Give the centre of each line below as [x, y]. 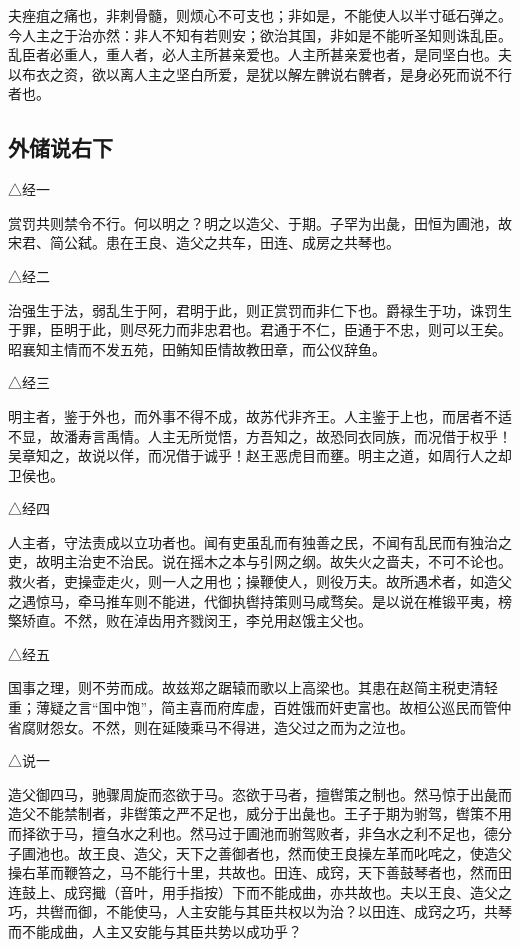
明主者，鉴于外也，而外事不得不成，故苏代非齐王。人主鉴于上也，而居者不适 [260, 415]
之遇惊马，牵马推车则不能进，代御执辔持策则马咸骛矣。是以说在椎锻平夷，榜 [260, 600]
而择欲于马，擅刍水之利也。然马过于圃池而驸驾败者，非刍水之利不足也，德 [253, 833]
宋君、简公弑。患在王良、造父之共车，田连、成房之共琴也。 [204, 242]
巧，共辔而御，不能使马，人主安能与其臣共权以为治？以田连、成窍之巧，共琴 [260, 911]
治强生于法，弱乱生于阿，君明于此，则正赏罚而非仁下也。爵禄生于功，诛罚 [253, 309]
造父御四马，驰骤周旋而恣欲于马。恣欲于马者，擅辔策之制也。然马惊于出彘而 [260, 793]
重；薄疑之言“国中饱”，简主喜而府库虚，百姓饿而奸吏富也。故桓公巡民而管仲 [260, 707]
